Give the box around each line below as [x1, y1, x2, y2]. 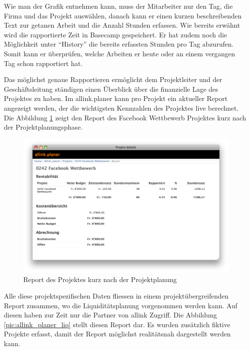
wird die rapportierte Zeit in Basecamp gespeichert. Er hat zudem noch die [4, 29, 227, 39]
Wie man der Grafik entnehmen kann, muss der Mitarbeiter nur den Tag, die [4, 1, 233, 11]
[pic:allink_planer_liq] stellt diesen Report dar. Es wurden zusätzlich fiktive [4, 319, 231, 329]
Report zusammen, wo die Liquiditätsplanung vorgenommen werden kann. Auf [4, 300, 237, 310]
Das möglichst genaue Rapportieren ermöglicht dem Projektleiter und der [4, 74, 222, 84]
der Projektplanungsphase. [4, 122, 83, 132]
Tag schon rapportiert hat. [4, 58, 83, 68]
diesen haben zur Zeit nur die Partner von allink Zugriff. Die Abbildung [4, 310, 217, 320]
